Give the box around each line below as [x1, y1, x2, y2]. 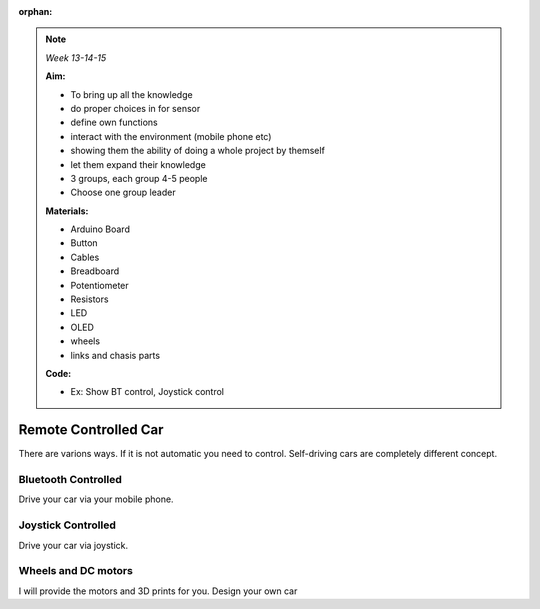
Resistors [70, 293, 109, 305]
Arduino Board [70, 223, 130, 235]
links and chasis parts [70, 349, 160, 361]
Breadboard [70, 265, 120, 277]
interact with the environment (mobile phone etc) [70, 130, 272, 142]
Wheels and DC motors [18, 564, 134, 578]
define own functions [70, 116, 159, 129]
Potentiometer [70, 279, 129, 291]
